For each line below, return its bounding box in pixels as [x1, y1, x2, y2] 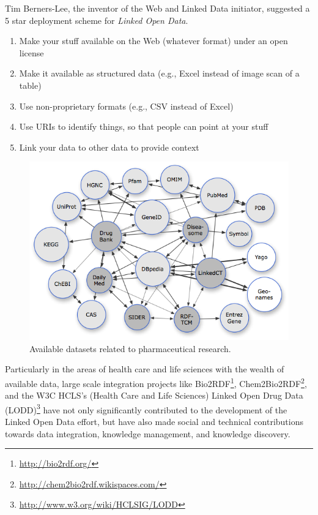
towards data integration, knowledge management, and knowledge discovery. [5, 427, 290, 440]
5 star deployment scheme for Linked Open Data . [5, 13, 188, 26]
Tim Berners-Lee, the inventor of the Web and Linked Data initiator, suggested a [5, 2, 310, 14]
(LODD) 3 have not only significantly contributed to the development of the [5, 401, 287, 416]
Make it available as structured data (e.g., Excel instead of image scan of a [19, 67, 300, 80]
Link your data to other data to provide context [19, 140, 199, 153]
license [19, 46, 44, 59]
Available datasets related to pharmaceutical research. [29, 342, 231, 355]
